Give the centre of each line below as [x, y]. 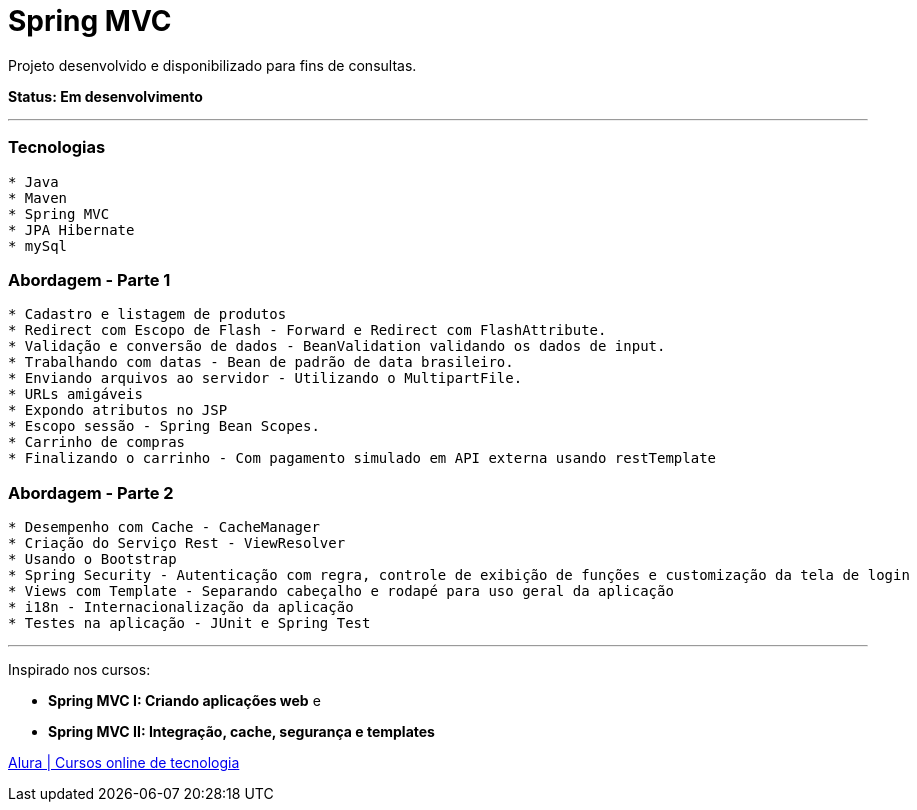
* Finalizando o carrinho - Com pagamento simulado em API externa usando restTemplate [362, 458]
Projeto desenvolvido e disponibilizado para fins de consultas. [212, 65]
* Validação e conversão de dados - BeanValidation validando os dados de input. [337, 346]
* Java [33, 181]
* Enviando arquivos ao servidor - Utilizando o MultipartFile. [265, 378]
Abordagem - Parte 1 [89, 279]
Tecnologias [57, 147]
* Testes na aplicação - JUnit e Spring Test [189, 623]
